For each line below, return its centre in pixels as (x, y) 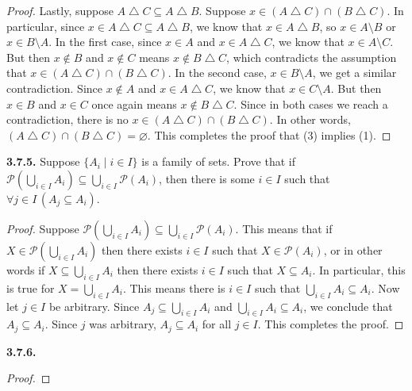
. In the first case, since (105, 42)
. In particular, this (359, 269)
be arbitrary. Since (94, 306)
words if (26, 269)
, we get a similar (354, 73)
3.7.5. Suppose (43, 161)
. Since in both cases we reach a (311, 103)
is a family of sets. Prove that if (218, 161)
